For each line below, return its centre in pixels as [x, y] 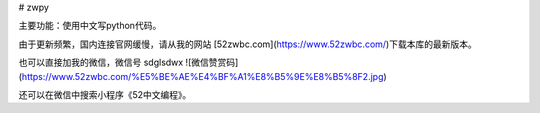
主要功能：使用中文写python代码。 [90, 26]
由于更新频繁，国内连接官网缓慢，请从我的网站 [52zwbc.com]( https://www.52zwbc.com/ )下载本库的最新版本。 [247, 44]
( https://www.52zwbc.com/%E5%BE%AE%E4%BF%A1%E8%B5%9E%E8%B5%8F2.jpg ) [202, 76]
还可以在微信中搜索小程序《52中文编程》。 [105, 94]
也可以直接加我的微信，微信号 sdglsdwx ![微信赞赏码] [128, 62]
